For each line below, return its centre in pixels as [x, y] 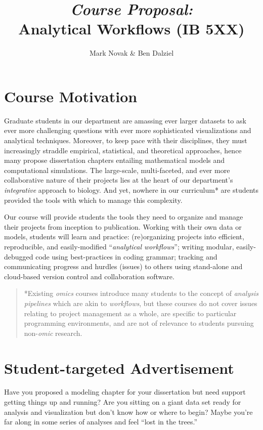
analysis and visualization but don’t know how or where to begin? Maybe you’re [128, 412]
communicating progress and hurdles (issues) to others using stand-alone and [123, 266]
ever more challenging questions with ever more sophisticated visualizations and [128, 130]
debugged [19, 256]
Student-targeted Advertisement [119, 368]
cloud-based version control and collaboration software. [89, 276]
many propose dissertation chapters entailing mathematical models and [115, 160]
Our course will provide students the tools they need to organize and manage [124, 217]
